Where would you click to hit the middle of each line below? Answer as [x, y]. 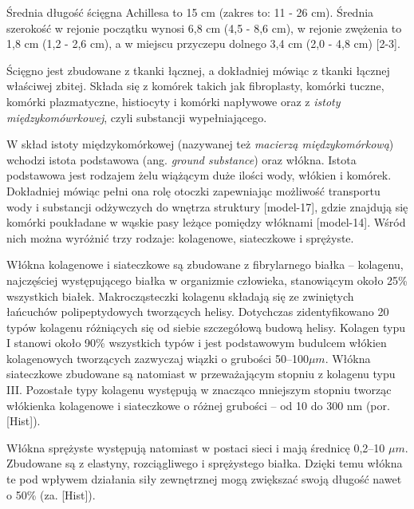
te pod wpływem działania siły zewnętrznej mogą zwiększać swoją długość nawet [204, 479]
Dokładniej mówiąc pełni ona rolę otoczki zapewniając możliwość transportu [193, 190]
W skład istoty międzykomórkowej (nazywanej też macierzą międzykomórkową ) [200, 144]
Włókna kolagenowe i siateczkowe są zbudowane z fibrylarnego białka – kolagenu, [205, 264]
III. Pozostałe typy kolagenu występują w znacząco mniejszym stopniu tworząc [199, 390]
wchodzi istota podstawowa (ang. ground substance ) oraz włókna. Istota [181, 159]
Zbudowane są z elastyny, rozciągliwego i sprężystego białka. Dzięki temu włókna [205, 463]
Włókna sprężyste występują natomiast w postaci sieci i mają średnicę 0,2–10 [196, 447]
